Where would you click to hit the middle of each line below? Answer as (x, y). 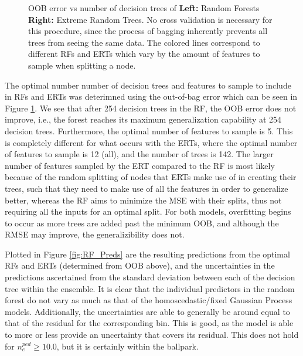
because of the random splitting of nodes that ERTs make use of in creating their (151, 177)
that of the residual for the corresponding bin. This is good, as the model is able (149, 323)
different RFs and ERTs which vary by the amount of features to (144, 54)
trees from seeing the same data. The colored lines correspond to (144, 42)
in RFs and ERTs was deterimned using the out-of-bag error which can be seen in (151, 96)
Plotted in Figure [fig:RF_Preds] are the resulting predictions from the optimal (147, 254)
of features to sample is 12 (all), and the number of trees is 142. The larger (139, 154)
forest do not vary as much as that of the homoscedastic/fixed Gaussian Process (149, 300)
